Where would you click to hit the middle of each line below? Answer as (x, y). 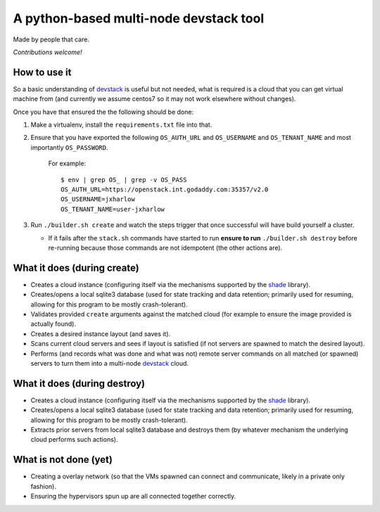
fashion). (43, 486)
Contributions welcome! (47, 52)
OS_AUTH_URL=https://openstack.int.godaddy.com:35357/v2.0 (165, 189)
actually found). (53, 324)
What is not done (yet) (63, 460)
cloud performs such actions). (74, 440)
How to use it (42, 72)
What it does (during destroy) (79, 383)
